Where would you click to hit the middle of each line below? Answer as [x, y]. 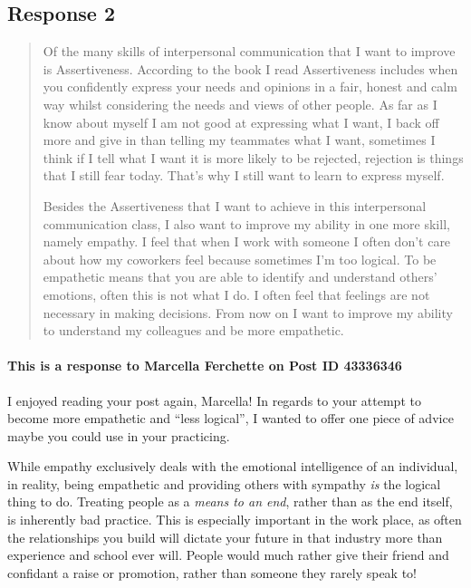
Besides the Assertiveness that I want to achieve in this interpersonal [235, 205]
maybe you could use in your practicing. [119, 435]
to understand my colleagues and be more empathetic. [193, 330]
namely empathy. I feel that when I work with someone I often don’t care [247, 241]
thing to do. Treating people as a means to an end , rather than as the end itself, [230, 501]
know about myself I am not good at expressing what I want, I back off [241, 122]
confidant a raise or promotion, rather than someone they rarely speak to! [212, 572]
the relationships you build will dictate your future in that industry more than [225, 537]
